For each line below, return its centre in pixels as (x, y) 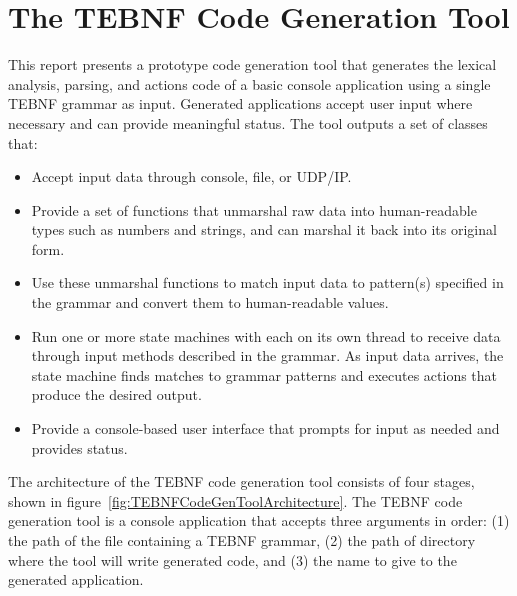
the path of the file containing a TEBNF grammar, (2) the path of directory (242, 540)
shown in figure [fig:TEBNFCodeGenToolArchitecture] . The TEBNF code (235, 500)
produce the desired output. (116, 394)
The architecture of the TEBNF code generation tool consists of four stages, (241, 481)
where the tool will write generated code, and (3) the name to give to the (232, 559)
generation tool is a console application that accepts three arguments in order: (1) (259, 520)
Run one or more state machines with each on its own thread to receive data (266, 335)
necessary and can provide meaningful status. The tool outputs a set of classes (248, 122)
